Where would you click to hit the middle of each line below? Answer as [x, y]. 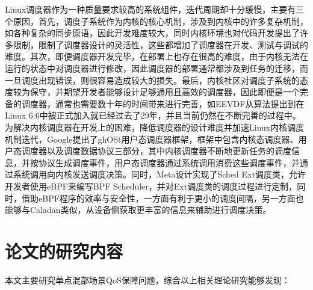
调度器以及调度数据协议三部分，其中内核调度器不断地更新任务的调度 [156, 151]
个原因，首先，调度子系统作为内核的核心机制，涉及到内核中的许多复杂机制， [156, 21]
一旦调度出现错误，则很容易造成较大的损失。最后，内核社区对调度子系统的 [152, 80]
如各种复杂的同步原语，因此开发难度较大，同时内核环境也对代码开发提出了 [152, 33]
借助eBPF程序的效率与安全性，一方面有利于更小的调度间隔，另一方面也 [163, 198]
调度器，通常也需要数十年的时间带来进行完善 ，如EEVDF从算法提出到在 [163, 103]
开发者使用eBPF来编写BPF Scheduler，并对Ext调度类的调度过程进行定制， [151, 186]
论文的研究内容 [64, 251]
